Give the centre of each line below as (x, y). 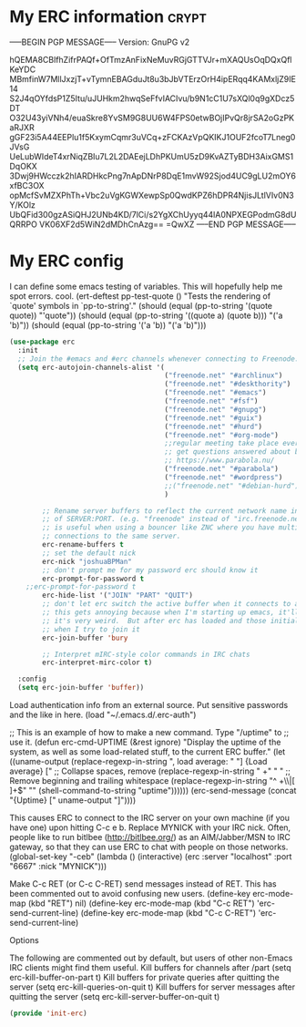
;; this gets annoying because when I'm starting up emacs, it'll (171, 612)
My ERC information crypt (108, 17)
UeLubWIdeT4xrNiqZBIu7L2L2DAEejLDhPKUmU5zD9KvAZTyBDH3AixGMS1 (152, 156)
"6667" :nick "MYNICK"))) (58, 866)
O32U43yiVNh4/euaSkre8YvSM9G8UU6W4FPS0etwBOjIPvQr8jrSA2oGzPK (152, 118)
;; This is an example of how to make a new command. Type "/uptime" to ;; (149, 732)
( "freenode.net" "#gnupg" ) (215, 409)
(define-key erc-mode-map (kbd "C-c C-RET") (168, 913)
